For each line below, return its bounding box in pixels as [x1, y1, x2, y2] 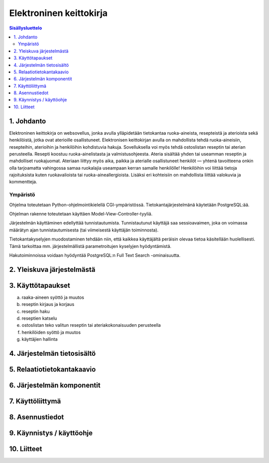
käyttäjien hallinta [21, 336, 58, 342]
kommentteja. [9, 179, 37, 185]
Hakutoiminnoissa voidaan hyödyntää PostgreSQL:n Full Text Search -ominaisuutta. [9, 252, 181, 258]
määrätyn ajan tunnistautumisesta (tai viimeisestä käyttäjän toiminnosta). [9, 227, 159, 233]
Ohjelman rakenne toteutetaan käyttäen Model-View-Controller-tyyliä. [9, 211, 153, 217]
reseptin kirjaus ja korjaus [21, 301, 75, 307]
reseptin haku [21, 308, 50, 314]
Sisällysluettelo [9, 25, 42, 31]
